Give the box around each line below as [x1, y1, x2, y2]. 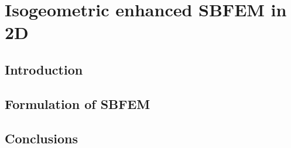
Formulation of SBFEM [5, 94, 150, 112]
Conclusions [5, 129, 78, 147]
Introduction [5, 60, 83, 78]
